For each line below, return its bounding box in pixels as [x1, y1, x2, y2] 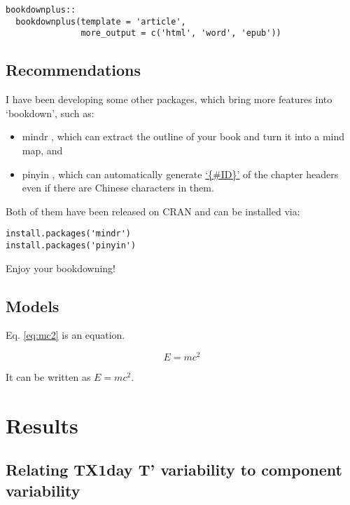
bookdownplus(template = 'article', [15, 16, 186, 27]
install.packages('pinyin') [6, 240, 136, 250]
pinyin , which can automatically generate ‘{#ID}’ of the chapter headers [22, 166, 339, 181]
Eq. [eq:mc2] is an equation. [6, 328, 125, 342]
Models [6, 295, 59, 316]
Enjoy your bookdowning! [6, 260, 116, 275]
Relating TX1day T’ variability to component [6, 459, 342, 480]
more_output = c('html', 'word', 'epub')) [80, 28, 281, 39]
